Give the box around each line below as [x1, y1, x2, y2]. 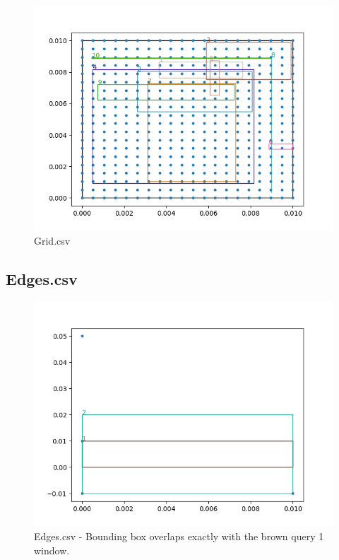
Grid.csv [34, 233, 71, 247]
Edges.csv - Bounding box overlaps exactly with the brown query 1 [34, 528, 324, 543]
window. [34, 542, 70, 557]
